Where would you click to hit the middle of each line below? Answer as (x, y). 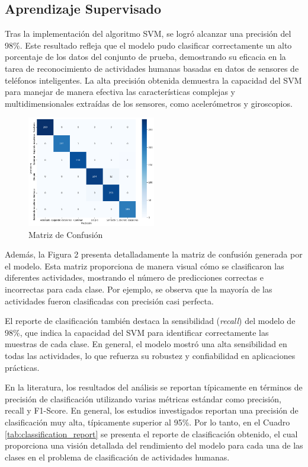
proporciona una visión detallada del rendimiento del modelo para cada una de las (154, 445)
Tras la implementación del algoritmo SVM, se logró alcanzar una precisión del (148, 34)
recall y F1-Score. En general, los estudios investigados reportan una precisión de (152, 410)
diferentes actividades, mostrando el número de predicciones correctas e (134, 277)
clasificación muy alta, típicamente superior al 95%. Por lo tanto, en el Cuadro (147, 422)
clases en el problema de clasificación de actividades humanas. (117, 457)
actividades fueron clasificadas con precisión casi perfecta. (109, 301)
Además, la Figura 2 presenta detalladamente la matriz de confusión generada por (154, 254)
